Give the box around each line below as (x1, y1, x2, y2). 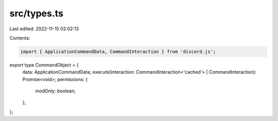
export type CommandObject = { (9, 62, 79, 68)
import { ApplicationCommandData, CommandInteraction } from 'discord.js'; (20, 49, 216, 54)
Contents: (9, 35, 30, 41)
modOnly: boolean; (35, 88, 76, 94)
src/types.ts (9, 8, 64, 19)
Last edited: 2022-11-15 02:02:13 (9, 26, 79, 32)
